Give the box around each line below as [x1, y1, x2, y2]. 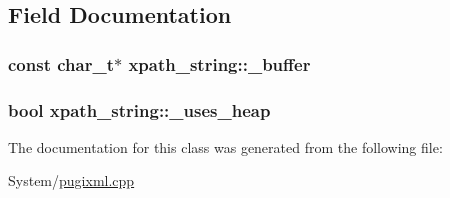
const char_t [8, 51, 114, 76]
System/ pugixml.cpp [8, 170, 135, 191]
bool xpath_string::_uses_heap [8, 97, 271, 122]
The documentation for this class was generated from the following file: [8, 136, 443, 157]
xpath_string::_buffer [128, 51, 311, 76]
